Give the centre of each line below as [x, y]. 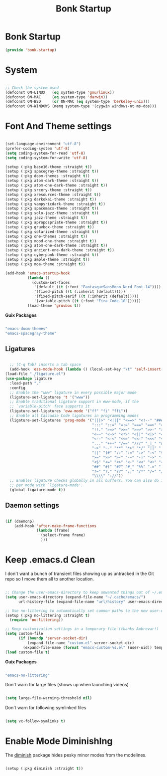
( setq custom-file [24, 634]
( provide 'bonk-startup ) [31, 50]
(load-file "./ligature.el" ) [35, 374]
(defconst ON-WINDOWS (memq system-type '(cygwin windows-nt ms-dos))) [81, 106]
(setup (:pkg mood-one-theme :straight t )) [51, 241]
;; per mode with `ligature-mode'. [46, 485]
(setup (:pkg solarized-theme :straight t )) [52, 232]
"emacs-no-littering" [28, 675]
